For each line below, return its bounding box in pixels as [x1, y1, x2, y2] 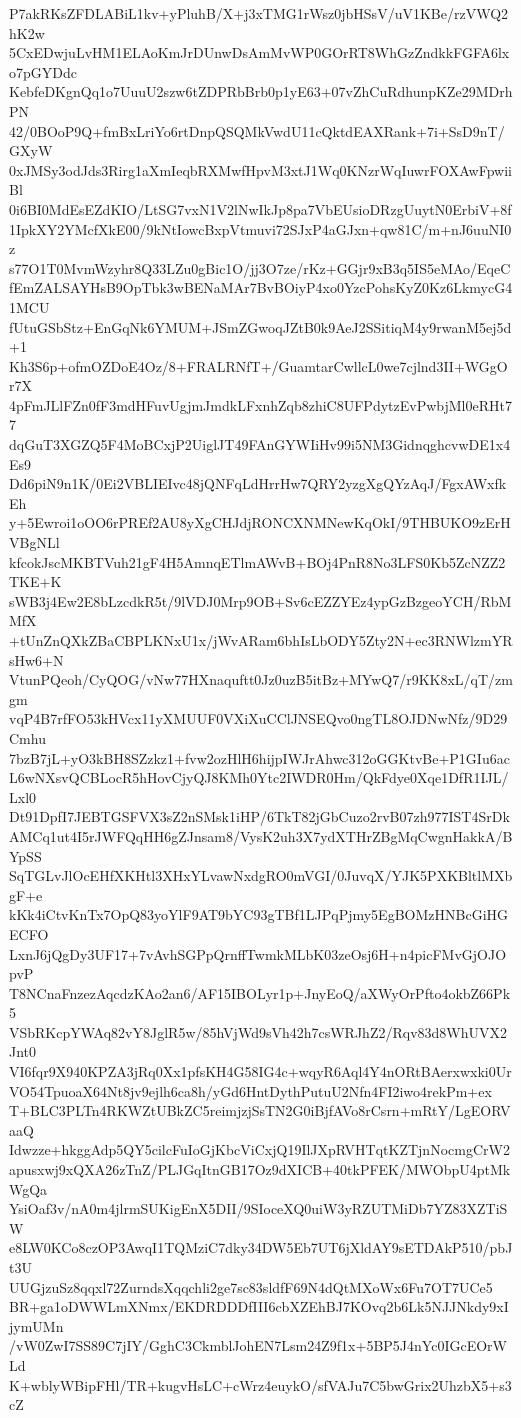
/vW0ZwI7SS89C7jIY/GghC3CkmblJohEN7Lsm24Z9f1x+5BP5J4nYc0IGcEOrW [9, 1335, 507, 1356]
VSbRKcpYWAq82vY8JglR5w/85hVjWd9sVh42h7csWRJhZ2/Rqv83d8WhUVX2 [9, 1021, 508, 1042]
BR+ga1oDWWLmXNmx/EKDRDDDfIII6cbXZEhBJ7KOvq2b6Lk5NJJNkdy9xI [9, 1296, 509, 1317]
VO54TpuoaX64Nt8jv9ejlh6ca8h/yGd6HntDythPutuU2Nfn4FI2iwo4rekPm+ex [9, 1080, 492, 1101]
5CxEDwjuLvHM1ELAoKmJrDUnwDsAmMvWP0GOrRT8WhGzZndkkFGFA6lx [9, 42, 510, 63]
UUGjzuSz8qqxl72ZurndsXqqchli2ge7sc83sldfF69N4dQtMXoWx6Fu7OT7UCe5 [9, 1276, 493, 1297]
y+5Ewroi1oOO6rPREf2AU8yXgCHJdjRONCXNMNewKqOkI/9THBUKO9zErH [9, 512, 511, 533]
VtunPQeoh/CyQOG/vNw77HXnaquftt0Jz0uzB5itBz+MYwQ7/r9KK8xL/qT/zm [9, 669, 513, 690]
